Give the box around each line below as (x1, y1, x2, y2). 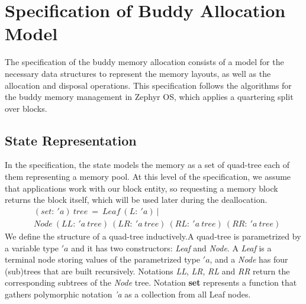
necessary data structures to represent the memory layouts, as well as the (5, 67, 271, 79)
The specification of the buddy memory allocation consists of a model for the (5, 56, 284, 68)
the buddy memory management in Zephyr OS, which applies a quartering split (5, 90, 294, 103)
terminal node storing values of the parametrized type (5, 253, 201, 266)
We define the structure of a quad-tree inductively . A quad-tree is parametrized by (5, 229, 301, 242)
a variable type (5, 241, 59, 254)
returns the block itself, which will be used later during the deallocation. (5, 193, 268, 206)
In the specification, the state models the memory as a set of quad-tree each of (5, 159, 290, 171)
